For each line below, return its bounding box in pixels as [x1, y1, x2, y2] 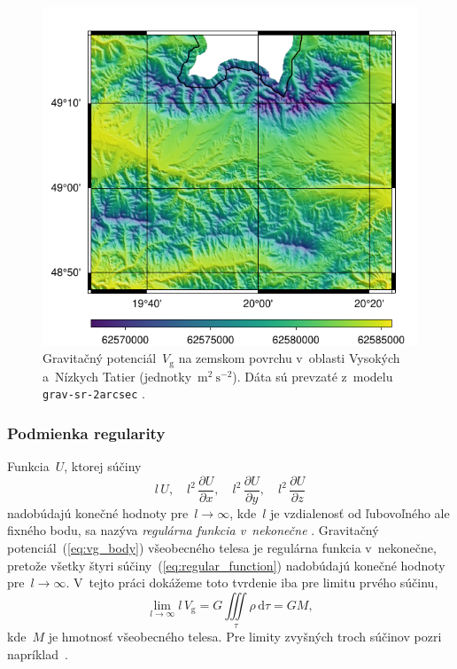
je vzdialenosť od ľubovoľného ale [269, 503, 450, 522]
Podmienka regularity [7, 421, 166, 444]
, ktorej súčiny [64, 457, 142, 476]
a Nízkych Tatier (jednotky [43, 366, 192, 385]
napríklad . [7, 644, 68, 663]
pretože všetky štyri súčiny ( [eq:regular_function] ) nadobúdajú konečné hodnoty [7, 555, 445, 574]
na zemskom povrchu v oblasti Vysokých [178, 349, 400, 367]
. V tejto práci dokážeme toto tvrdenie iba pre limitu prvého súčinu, [66, 573, 438, 592]
